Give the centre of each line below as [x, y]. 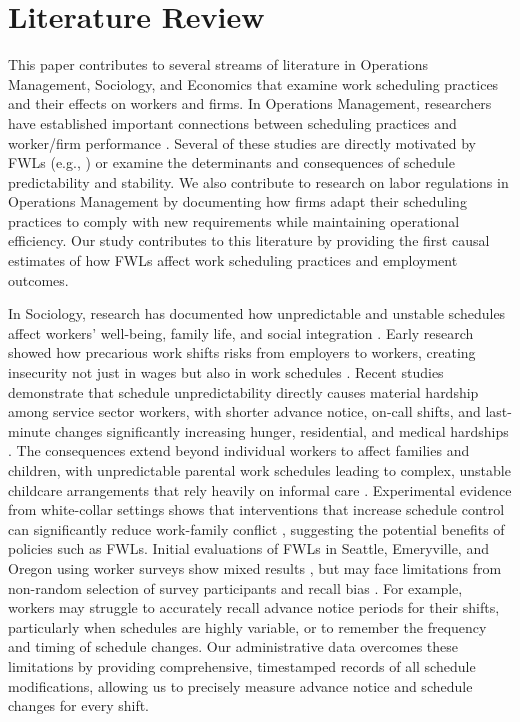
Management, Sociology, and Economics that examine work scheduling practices [253, 83]
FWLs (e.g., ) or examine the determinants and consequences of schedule [231, 162]
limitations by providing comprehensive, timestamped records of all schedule [242, 665]
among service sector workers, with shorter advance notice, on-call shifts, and [244, 411]
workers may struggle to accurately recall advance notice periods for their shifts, [254, 607]
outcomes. [38, 279]
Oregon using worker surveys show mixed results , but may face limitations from [255, 567]
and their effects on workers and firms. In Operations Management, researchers [250, 103]
